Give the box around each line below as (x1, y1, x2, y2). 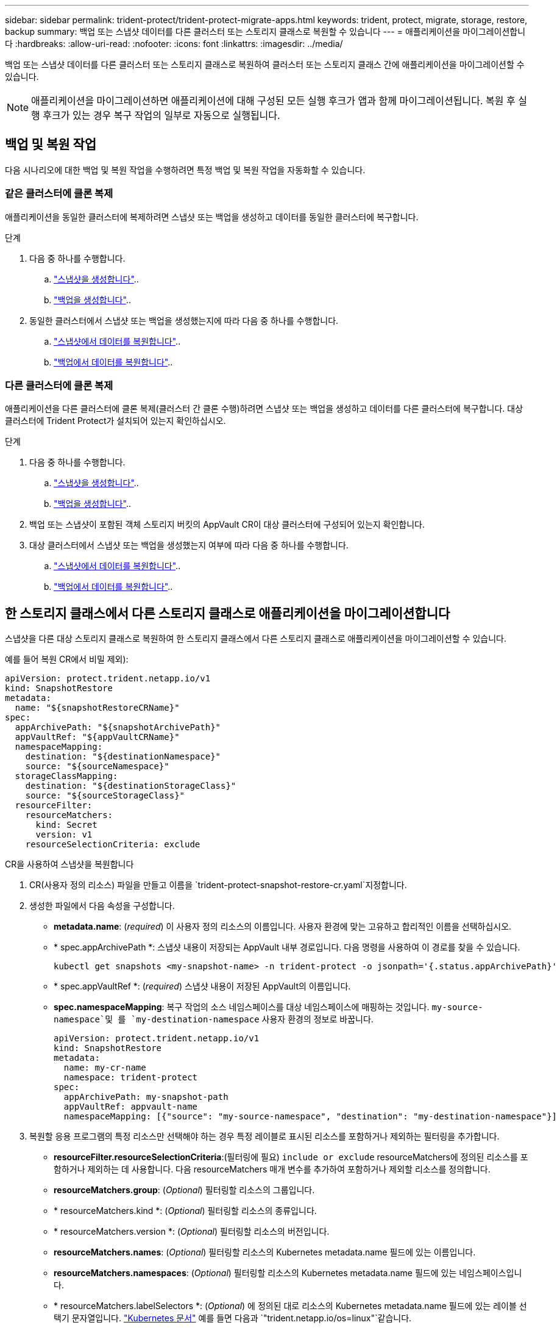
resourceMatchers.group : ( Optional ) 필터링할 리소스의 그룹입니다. (54, 1185, 315, 1196)
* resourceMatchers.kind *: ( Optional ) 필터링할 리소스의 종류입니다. (54, 1205, 317, 1216)
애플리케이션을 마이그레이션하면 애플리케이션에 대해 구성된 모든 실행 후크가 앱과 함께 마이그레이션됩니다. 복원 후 (31, 95, 516, 107)
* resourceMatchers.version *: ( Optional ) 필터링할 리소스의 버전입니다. (54, 1226, 330, 1237)
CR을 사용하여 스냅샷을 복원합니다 (5, 859, 134, 870)
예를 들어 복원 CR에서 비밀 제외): (5, 654, 129, 665)
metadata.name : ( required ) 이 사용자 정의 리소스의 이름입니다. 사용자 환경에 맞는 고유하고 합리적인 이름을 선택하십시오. (54, 921, 512, 932)
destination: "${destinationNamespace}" (25, 752, 221, 762)
